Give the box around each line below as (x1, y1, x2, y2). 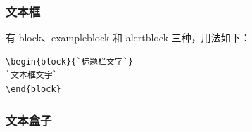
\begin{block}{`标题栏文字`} (6, 56, 134, 67)
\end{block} (6, 84, 61, 94)
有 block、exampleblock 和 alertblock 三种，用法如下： (6, 30, 251, 45)
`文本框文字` (6, 70, 58, 81)
